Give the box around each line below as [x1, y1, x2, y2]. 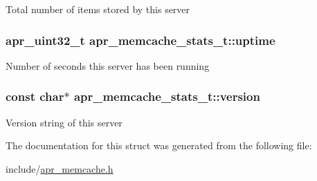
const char [6, 88, 64, 105]
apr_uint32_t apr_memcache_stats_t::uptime [6, 31, 275, 48]
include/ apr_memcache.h [6, 161, 114, 175]
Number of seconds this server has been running [6, 58, 210, 73]
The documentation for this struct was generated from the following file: [6, 138, 312, 153]
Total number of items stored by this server [6, 2, 190, 16]
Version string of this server [6, 115, 123, 129]
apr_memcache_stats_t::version [73, 88, 260, 105]
